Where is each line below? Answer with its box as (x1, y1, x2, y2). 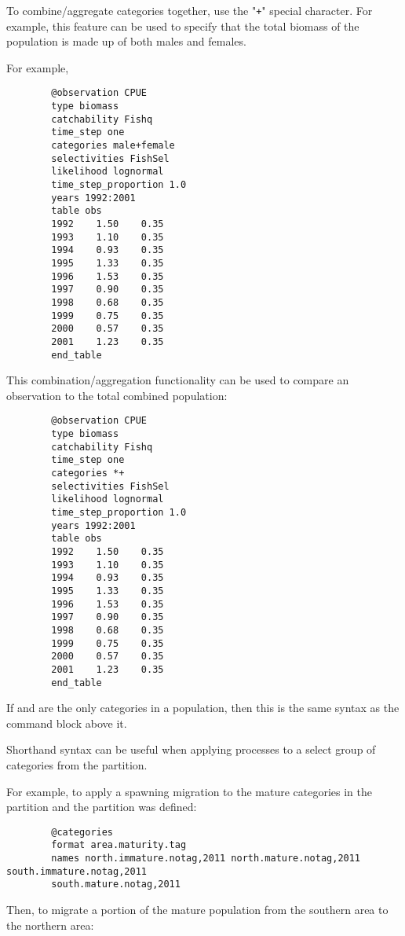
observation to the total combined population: (6, 387, 228, 403)
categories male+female (51, 140, 175, 152)
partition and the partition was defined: (6, 798, 197, 815)
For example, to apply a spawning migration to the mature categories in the (6, 783, 373, 799)
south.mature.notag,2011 (51, 879, 181, 890)
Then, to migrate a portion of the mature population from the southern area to (6, 901, 389, 918)
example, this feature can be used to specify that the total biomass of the (6, 17, 359, 34)
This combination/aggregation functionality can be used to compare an (6, 372, 349, 388)
